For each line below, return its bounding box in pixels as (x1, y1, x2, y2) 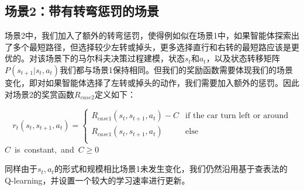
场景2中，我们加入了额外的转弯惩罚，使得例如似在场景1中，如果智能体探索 (5, 29, 291, 42)
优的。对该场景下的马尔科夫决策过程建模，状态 (5, 52, 185, 64)
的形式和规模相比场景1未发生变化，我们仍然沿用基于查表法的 (54, 163, 288, 175)
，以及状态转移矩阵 (206, 52, 280, 64)
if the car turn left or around (185, 112, 288, 120)
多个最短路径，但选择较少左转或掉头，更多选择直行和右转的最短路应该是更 (12, 40, 299, 53)
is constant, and (15, 143, 74, 155)
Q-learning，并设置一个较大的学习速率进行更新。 (5, 174, 190, 186)
